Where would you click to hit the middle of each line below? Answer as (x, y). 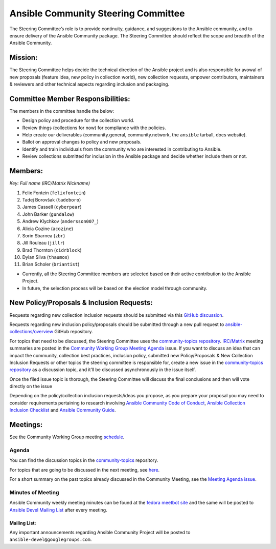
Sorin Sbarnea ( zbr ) (44, 235)
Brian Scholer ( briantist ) (51, 265)
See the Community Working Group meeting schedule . (67, 437)
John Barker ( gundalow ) (48, 214)
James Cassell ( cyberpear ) (52, 207)
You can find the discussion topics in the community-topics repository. (84, 460)
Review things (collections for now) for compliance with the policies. (94, 128)
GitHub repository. (74, 332)
